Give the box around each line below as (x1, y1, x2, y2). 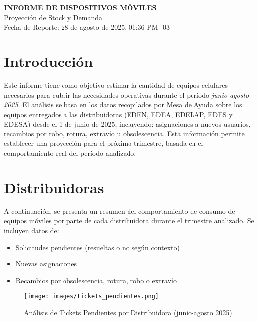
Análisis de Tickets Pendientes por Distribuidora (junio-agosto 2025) (24, 307, 232, 317)
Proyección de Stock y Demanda (4, 12, 102, 22)
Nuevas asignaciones (15, 258, 77, 269)
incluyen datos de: (4, 225, 59, 235)
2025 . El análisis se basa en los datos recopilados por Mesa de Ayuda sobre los (4, 99, 242, 110)
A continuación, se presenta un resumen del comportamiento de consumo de (4, 205, 235, 216)
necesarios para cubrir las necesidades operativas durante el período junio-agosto (4, 89, 249, 100)
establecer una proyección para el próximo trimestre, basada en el (4, 138, 203, 148)
